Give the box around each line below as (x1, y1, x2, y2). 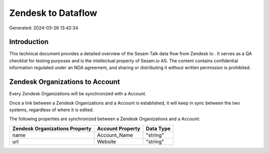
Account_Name (97, 132, 134, 139)
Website (97, 138, 117, 145)
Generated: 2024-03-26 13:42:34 (9, 25, 78, 31)
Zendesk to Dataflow (9, 7, 97, 18)
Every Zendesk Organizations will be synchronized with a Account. (9, 91, 146, 97)
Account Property (97, 125, 140, 132)
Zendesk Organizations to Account (9, 77, 120, 86)
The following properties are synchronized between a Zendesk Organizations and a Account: (9, 116, 200, 122)
